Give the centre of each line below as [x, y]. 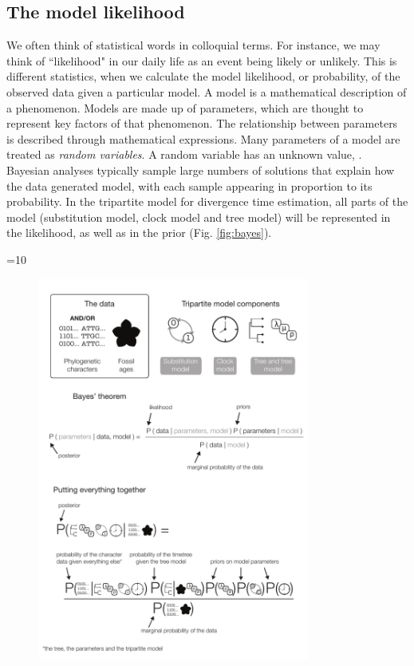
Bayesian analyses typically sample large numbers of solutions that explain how [201, 169]
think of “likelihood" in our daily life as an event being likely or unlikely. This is [202, 60]
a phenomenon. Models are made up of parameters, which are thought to [185, 107]
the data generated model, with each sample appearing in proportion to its [189, 185]
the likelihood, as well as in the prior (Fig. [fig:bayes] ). [139, 233]
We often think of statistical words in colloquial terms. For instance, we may [193, 45]
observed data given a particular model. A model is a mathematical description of [207, 91]
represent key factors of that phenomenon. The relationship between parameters [202, 123]
